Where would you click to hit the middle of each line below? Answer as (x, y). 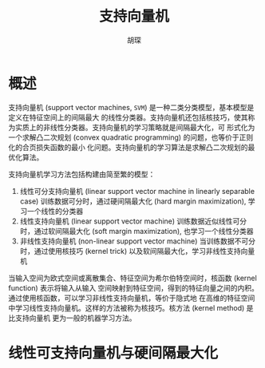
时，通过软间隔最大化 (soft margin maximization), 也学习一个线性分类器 (136, 231)
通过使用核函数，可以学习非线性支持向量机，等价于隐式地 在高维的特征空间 (132, 298)
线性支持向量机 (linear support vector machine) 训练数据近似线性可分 (133, 221)
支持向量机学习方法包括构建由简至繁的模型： (82, 174)
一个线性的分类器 (55, 211)
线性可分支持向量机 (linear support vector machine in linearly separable (137, 191)
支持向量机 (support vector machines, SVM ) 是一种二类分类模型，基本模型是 (131, 107)
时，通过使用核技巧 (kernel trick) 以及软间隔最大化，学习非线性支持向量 (137, 251)
